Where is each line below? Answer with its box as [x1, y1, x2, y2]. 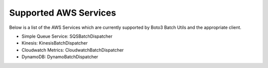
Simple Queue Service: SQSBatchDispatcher [21, 33, 113, 39]
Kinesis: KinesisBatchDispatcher [21, 40, 88, 46]
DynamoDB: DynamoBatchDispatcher [21, 54, 99, 60]
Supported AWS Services [9, 7, 116, 18]
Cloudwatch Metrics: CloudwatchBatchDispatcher [21, 47, 124, 53]
